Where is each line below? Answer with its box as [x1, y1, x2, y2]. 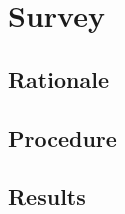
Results [8, 181, 86, 212]
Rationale [8, 63, 109, 94]
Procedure [8, 122, 117, 153]
